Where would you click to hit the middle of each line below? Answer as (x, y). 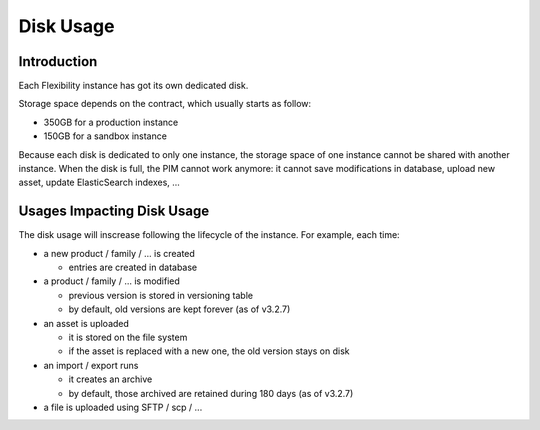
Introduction (58, 61)
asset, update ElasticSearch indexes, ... (99, 182)
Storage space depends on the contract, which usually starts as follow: (165, 104)
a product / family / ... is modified (111, 281)
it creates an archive (110, 379)
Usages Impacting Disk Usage (114, 211)
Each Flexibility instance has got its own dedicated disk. (133, 86)
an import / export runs (91, 365)
